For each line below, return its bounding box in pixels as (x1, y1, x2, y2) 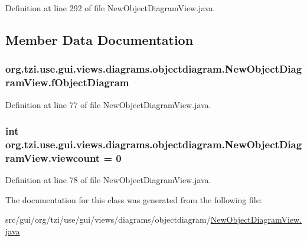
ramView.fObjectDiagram (5, 75, 129, 90)
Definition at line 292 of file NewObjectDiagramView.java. (5, 2, 215, 14)
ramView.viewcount (5, 150, 100, 165)
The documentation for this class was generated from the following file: (5, 193, 262, 206)
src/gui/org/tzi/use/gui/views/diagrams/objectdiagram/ (5, 213, 211, 226)
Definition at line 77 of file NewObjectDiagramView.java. (5, 98, 211, 110)
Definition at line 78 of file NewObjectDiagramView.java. (5, 174, 211, 186)
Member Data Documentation (5, 30, 194, 48)
